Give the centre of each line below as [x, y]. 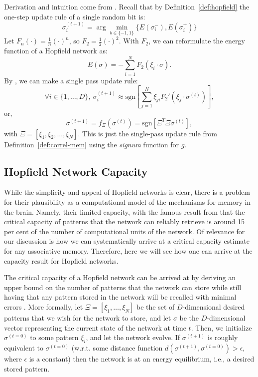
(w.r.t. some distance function [117, 347]
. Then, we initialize [221, 327]
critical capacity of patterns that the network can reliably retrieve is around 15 [125, 221]
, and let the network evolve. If [133, 337]
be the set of [156, 306]
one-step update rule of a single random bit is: [75, 16]
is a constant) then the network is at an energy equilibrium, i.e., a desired [142, 358]
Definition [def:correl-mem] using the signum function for [91, 144]
